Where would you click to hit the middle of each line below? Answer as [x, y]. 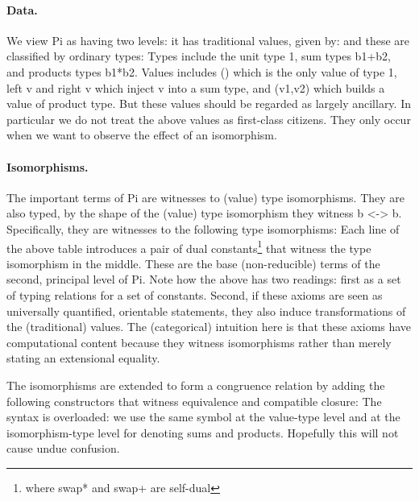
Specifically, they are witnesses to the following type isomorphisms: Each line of [203, 228]
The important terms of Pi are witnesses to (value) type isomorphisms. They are [206, 197]
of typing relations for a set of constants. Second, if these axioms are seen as [195, 294]
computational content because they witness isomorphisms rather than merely [199, 342]
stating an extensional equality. [83, 358]
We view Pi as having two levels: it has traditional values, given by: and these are [208, 40]
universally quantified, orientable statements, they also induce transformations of [206, 311]
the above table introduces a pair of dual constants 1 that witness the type [189, 246]
